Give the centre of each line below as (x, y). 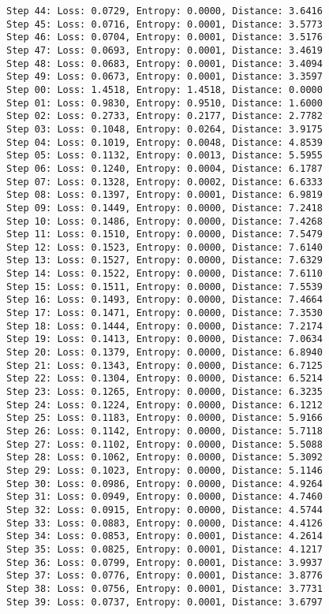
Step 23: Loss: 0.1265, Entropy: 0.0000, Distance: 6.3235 (164, 392)
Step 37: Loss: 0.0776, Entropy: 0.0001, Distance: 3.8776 (164, 576)
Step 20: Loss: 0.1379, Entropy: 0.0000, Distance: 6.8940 (164, 353)
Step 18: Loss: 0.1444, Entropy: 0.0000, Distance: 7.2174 (164, 326)
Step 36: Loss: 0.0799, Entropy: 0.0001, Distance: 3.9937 (164, 562)
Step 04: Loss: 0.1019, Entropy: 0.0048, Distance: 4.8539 (164, 142)
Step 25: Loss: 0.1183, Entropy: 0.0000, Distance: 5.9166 (164, 418)
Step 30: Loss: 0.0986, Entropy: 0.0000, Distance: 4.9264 (164, 484)
